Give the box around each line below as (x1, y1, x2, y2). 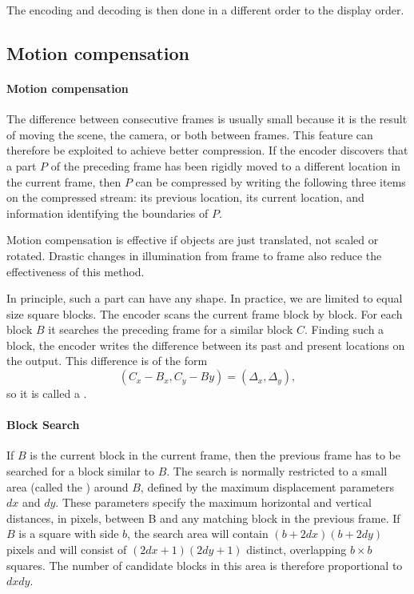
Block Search (6, 416, 80, 433)
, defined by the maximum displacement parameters (140, 478, 394, 495)
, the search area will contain (127, 525, 269, 542)
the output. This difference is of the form (6, 352, 208, 369)
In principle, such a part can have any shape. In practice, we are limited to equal (6, 290, 403, 307)
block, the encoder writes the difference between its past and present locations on (6, 336, 405, 353)
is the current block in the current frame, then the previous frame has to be (30, 447, 400, 464)
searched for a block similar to (6, 463, 154, 480)
